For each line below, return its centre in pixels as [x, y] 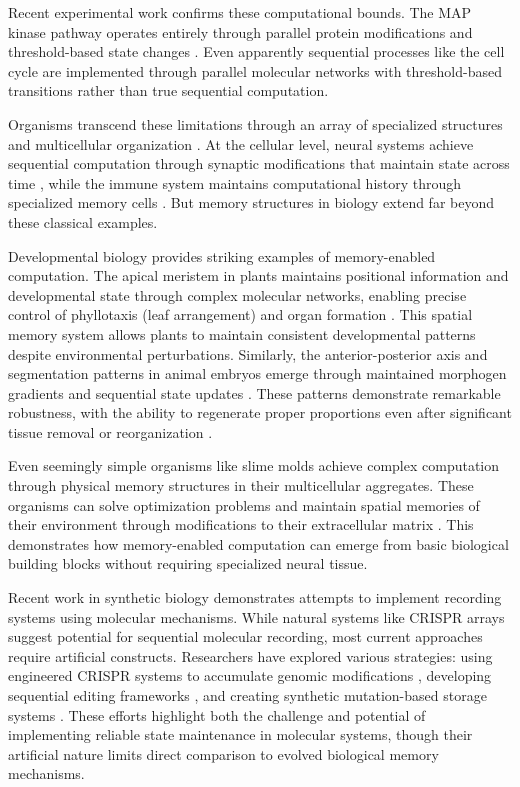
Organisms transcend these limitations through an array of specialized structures [255, 123]
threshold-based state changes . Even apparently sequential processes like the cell [256, 51]
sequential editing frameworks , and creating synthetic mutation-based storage [247, 695]
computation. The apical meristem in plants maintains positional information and [258, 275]
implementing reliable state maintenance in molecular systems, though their [240, 734]
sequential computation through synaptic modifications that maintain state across [259, 163]
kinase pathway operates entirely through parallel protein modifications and [240, 31]
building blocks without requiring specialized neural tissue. [188, 563]
